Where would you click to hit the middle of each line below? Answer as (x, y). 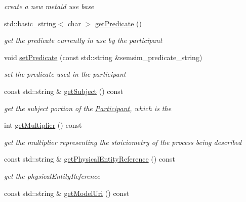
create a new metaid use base (49, 6)
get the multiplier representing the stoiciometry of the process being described (123, 142)
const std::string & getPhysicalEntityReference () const (90, 159)
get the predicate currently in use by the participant (83, 40)
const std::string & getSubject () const (64, 91)
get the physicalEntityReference (52, 175)
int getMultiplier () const (43, 125)
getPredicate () (118, 23)
